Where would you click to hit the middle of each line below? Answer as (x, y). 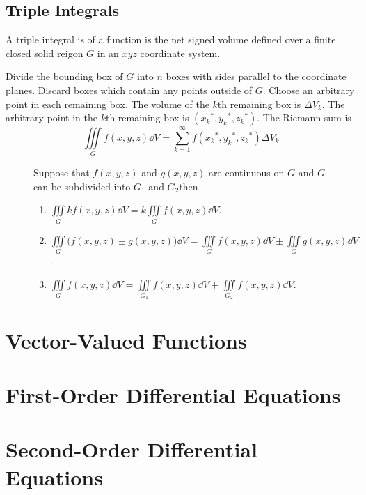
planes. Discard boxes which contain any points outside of (129, 90)
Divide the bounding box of (64, 76)
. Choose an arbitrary (309, 90)
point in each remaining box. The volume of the (108, 104)
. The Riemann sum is (304, 117)
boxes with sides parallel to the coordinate (256, 76)
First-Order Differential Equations (173, 395)
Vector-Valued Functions (126, 340)
